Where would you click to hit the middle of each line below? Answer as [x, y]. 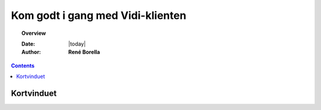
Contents [23, 66]
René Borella [84, 52]
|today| [77, 44]
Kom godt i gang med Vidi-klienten [99, 15]
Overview [34, 33]
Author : [32, 52]
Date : [29, 44]
